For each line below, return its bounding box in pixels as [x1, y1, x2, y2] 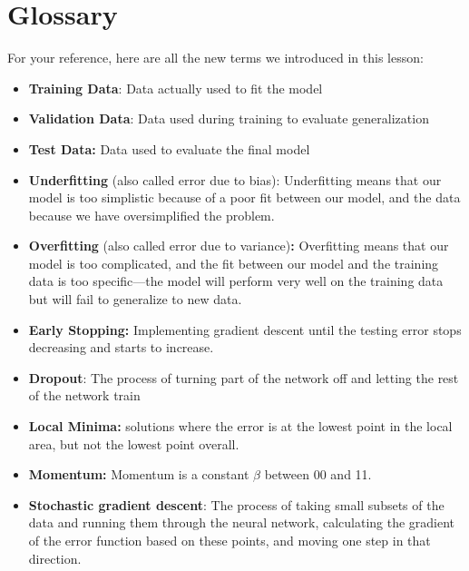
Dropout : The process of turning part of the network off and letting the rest [28, 368, 459, 387]
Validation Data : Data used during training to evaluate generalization [28, 109, 429, 128]
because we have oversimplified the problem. [28, 205, 275, 224]
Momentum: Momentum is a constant [28, 465, 249, 484]
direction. [28, 548, 82, 567]
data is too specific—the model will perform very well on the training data [28, 271, 444, 290]
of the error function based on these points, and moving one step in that [28, 531, 431, 549]
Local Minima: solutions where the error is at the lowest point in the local [28, 417, 453, 436]
